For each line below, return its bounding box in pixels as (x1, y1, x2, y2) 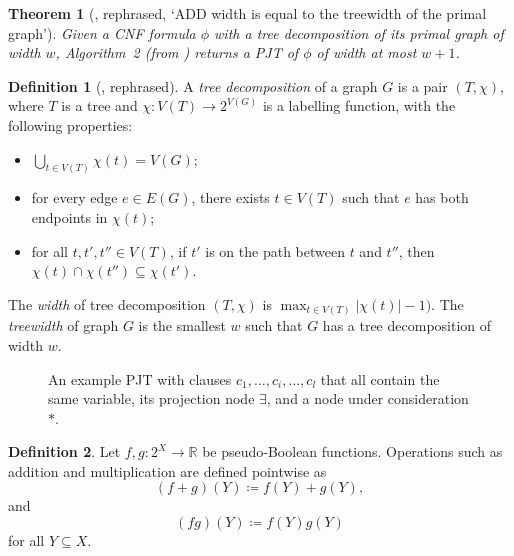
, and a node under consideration (266, 388, 469, 409)
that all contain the (320, 368, 440, 389)
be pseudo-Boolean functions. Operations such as (202, 441, 503, 462)
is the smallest (138, 315, 226, 336)
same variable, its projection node (48, 388, 255, 409)
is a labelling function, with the (262, 95, 456, 116)
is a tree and (61, 95, 138, 116)
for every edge (31, 187, 118, 208)
